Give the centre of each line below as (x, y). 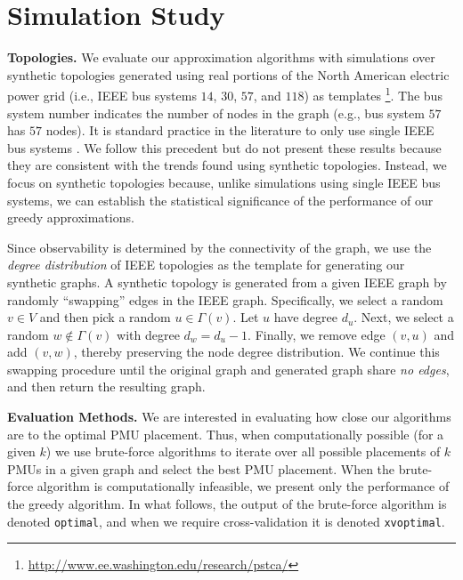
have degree (305, 317)
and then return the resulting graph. (106, 387)
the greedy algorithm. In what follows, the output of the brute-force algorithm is (227, 504)
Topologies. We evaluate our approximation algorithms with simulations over (221, 57)
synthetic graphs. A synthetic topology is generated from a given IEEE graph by (227, 282)
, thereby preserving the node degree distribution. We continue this (256, 352)
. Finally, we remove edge (317, 334)
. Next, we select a (404, 317)
